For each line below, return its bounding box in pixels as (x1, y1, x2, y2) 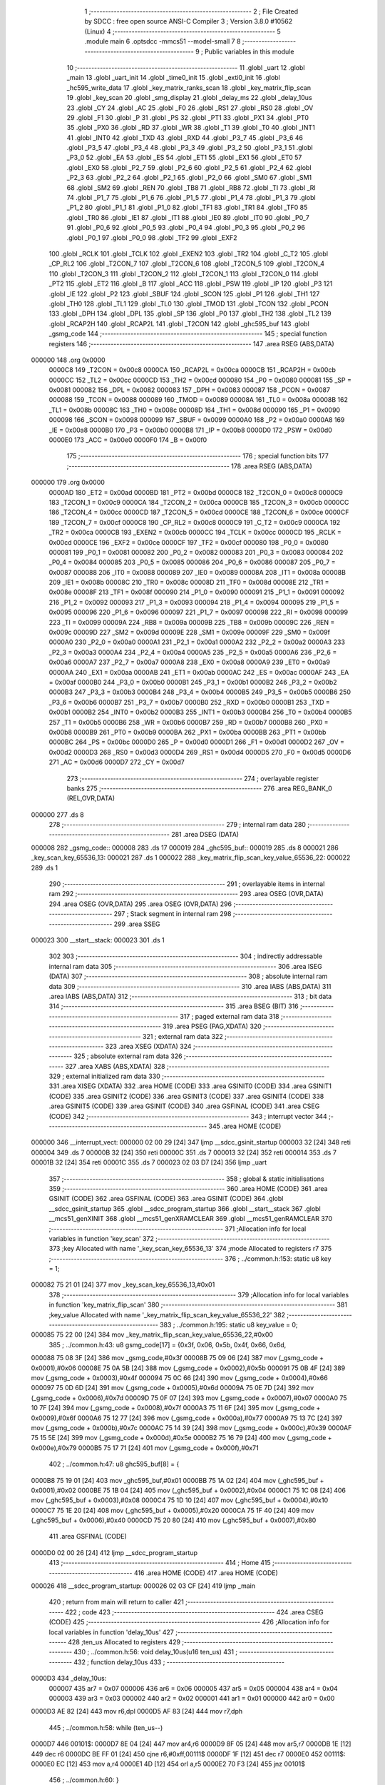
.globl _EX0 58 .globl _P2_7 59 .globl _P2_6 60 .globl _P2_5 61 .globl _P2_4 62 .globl (66, 163, 312, 171)
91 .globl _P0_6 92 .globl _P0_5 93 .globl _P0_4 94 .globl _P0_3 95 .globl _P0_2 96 (66, 223, 306, 232)
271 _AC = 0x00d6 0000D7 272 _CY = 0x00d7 (48, 758, 185, 767)
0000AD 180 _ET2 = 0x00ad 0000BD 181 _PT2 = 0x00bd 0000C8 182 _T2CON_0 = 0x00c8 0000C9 (48, 488, 344, 496)
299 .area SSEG (113, 920, 160, 928)
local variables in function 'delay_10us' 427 (48, 1628, 175, 1636)
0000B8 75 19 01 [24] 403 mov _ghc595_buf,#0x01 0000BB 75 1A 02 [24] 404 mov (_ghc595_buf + (31, 1476, 324, 1484)
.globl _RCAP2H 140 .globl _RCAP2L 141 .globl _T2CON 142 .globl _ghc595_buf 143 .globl (48, 319, 309, 328)
